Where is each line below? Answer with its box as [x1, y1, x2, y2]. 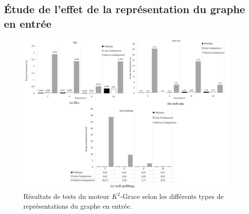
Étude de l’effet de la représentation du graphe [4, 1, 245, 17]
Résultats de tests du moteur [23, 191, 110, 201]
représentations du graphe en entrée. [23, 201, 132, 211]
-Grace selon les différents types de [120, 191, 224, 201]
